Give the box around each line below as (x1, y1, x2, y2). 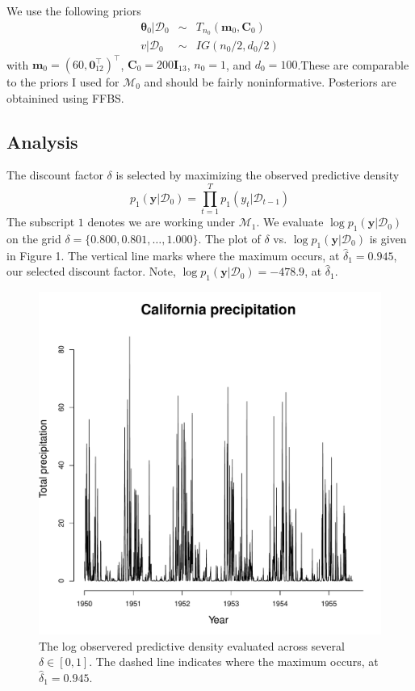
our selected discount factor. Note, (6, 263, 176, 280)
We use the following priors (6, 2, 141, 19)
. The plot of (198, 230, 261, 246)
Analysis (6, 129, 78, 154)
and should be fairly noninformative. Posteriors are (144, 74, 396, 91)
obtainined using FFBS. (6, 89, 124, 106)
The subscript (6, 213, 75, 230)
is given (369, 230, 407, 246)
